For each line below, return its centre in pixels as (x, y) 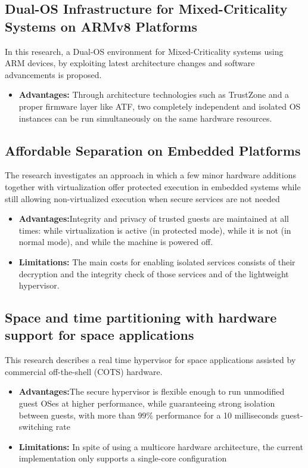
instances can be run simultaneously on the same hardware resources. (145, 118)
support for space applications (99, 335)
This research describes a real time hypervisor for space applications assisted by (150, 360)
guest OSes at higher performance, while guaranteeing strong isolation (147, 403)
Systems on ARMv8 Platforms (101, 26)
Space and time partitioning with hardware (141, 317)
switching (36, 427)
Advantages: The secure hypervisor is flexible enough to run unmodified (152, 391)
